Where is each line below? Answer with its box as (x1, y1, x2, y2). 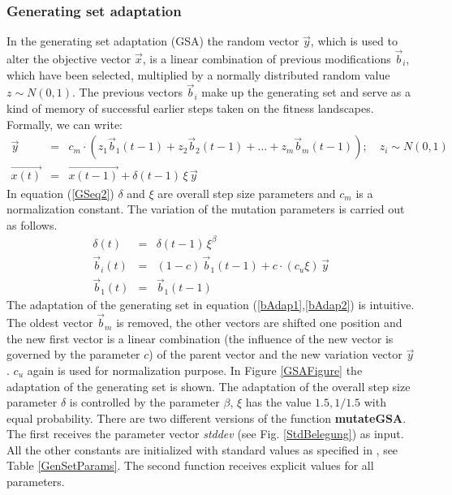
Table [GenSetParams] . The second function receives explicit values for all (6, 457, 374, 474)
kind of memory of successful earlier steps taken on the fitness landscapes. (6, 100, 374, 117)
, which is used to (310, 32, 398, 49)
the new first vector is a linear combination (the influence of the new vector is (6, 329, 394, 346)
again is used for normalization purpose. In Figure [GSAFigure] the (27, 361, 363, 378)
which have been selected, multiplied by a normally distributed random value (6, 66, 390, 83)
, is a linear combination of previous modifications (142, 50, 391, 67)
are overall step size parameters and (157, 184, 336, 201)
